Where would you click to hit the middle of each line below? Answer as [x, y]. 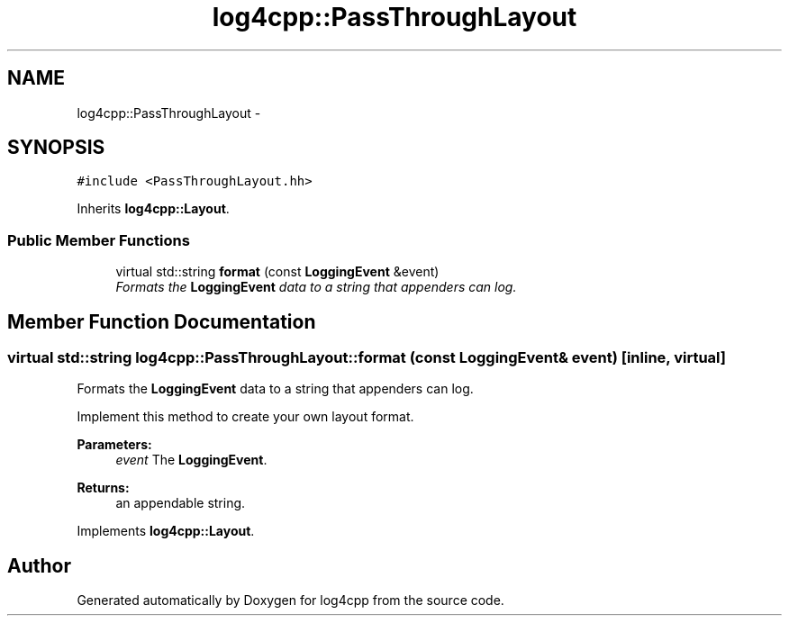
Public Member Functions [99, 240]
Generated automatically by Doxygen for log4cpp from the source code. [290, 600]
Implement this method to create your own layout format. [245, 417]
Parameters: [114, 445]
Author [39, 565]
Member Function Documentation [162, 321]
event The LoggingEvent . [191, 460]
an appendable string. [181, 503]
